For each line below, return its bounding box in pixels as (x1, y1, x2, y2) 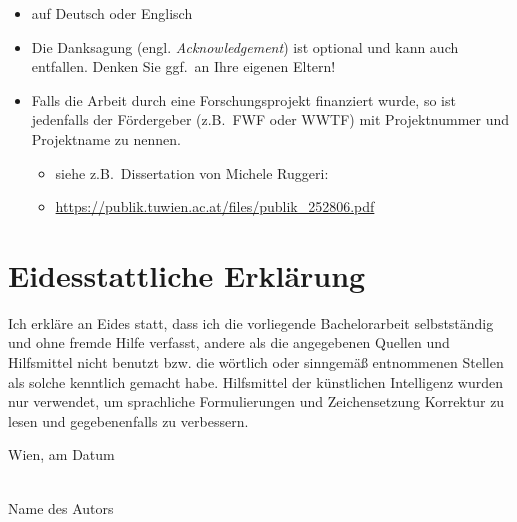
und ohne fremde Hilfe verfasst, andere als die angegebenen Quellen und (8, 332, 450, 353)
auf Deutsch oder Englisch (31, 3, 193, 23)
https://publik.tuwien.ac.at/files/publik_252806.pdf (55, 196, 375, 217)
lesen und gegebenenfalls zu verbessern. (8, 410, 249, 431)
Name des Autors (8, 497, 114, 518)
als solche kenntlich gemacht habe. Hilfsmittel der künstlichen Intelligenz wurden (8, 371, 504, 392)
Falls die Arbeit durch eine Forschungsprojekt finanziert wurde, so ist (31, 89, 456, 110)
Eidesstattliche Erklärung (8, 254, 366, 295)
